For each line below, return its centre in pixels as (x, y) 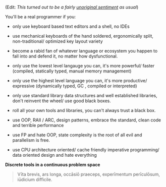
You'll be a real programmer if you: (40, 17)
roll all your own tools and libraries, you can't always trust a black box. (84, 110)
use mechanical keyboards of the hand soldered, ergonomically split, (83, 36)
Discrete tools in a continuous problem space (53, 165)
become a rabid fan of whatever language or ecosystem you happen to (85, 51)
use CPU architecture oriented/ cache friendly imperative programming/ (86, 150)
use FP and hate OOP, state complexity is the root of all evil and (77, 135)
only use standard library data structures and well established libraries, (85, 95)
